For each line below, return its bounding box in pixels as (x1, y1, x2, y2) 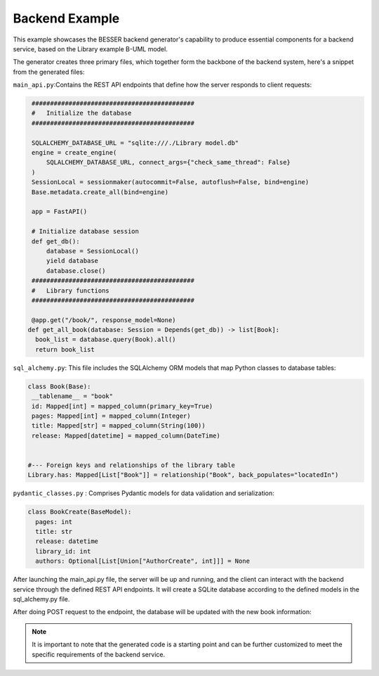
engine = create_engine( (32, 148, 117, 157)
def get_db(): (32, 237, 80, 245)
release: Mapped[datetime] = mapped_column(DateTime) (32, 431, 220, 440)
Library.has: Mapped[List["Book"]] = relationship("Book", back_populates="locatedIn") (27, 471, 339, 479)
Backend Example (13, 11, 120, 26)
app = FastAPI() (32, 208, 88, 216)
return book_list (35, 345, 95, 353)
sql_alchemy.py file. (13, 595, 70, 604)
